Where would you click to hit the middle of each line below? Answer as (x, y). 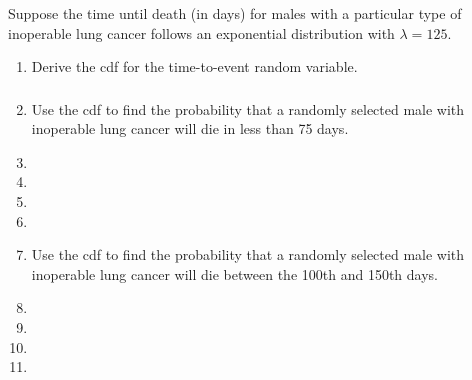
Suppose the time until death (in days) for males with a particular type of (235, 12)
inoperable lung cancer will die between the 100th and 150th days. (234, 273)
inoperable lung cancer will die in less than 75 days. (190, 128)
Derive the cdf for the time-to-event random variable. (194, 66)
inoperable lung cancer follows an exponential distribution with (201, 32)
